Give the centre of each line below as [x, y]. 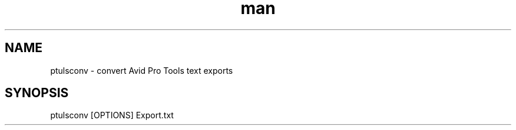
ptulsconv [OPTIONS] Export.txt [112, 115]
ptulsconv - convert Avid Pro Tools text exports [142, 70]
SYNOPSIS [37, 93]
